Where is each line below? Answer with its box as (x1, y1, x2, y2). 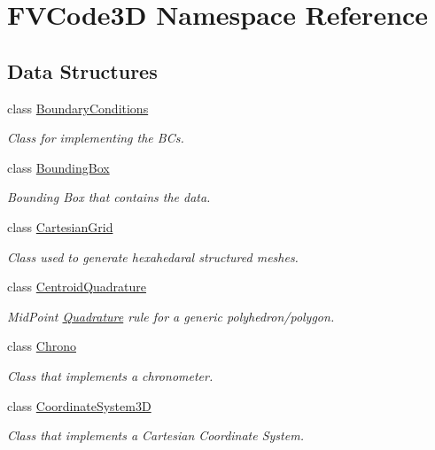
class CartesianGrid (7, 217, 113, 236)
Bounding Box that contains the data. (7, 188, 211, 206)
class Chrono (7, 337, 76, 355)
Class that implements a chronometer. (7, 366, 214, 384)
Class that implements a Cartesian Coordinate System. (7, 426, 304, 445)
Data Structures (7, 57, 158, 84)
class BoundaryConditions (7, 98, 149, 117)
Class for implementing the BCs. (7, 128, 184, 147)
